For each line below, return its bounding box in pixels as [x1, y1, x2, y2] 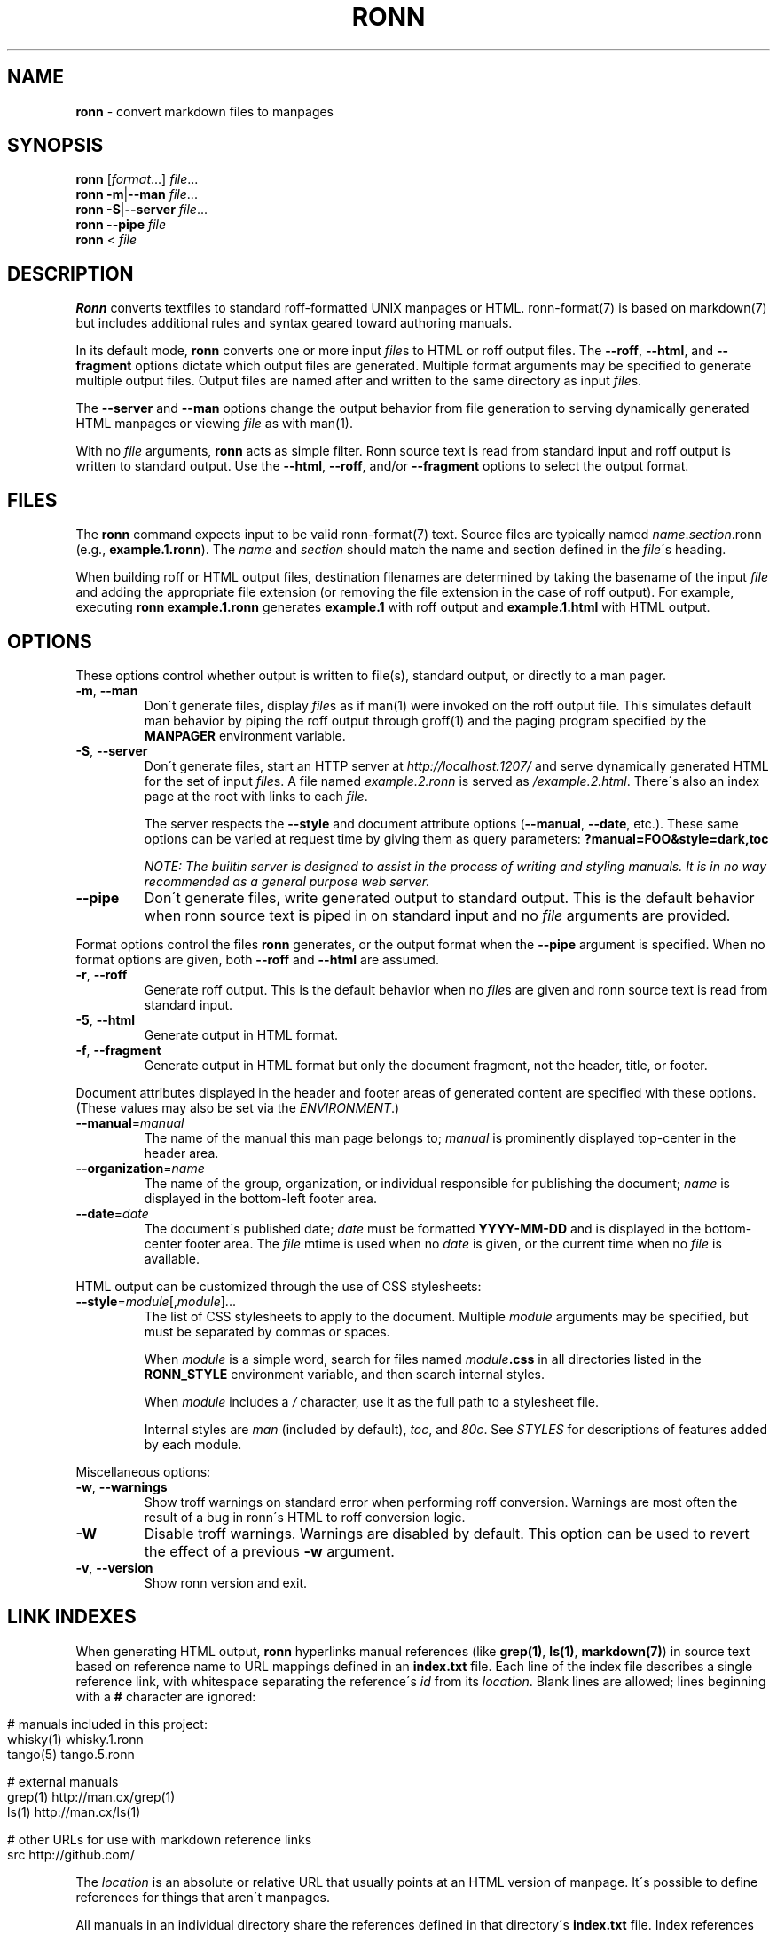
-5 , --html [75, 1011, 136, 1027]
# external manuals [7, 1773, 119, 1789]
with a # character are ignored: [75, 1688, 256, 1704]
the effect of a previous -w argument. [144, 1542, 395, 1560]
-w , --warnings [75, 1478, 168, 1494]
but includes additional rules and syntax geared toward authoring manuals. [75, 315, 513, 331]
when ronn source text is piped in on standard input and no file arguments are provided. [144, 906, 731, 924]
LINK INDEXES [7, 1605, 137, 1629]
